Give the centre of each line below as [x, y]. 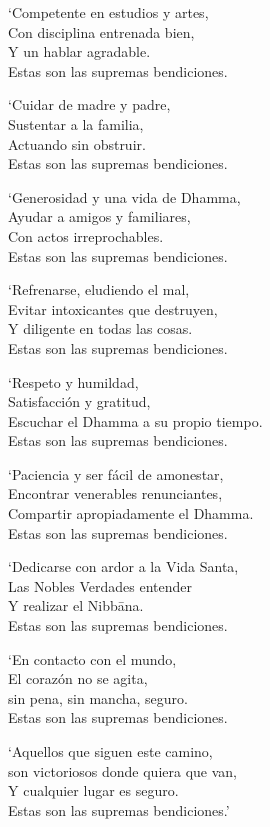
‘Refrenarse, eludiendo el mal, [99, 289]
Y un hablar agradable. [79, 51]
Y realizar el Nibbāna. [76, 605]
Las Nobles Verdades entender [100, 585]
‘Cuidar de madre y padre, [89, 104]
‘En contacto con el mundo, [92, 658]
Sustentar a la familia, [76, 123]
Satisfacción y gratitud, [79, 401]
